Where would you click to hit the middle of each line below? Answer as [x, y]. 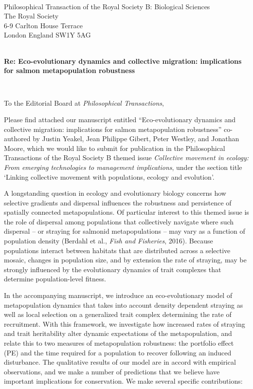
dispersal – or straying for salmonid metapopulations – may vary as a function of [125, 231]
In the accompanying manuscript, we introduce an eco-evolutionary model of [118, 295]
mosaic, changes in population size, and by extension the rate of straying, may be [125, 260]
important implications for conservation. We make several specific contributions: [123, 381]
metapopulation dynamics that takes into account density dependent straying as [124, 305]
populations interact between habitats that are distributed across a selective [117, 250]
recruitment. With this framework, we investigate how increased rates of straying [125, 324]
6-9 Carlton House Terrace [43, 25]
